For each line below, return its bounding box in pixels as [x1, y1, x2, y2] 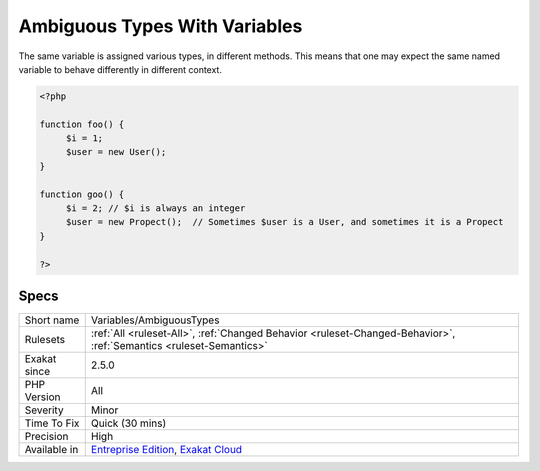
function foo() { [39, 118, 125, 130]
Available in [24, 443, 79, 457]
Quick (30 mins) [90, 416, 167, 430]
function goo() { [39, 188, 125, 200]
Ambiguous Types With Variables [18, 15, 303, 37]
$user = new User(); [65, 146, 167, 158]
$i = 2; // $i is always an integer [65, 203, 246, 214]
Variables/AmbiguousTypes [90, 313, 220, 327]
